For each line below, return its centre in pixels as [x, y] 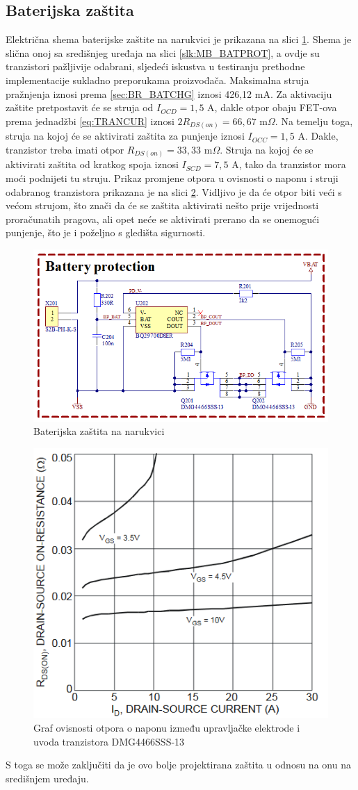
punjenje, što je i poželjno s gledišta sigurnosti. [106, 232]
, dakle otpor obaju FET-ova [276, 107]
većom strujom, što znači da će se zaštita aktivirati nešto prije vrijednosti [162, 205]
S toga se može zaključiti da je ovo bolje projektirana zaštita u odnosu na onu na [178, 765]
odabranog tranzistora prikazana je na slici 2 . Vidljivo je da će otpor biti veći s [174, 191]
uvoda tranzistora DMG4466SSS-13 [109, 741]
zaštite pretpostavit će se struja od [80, 107]
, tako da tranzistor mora [292, 164]
